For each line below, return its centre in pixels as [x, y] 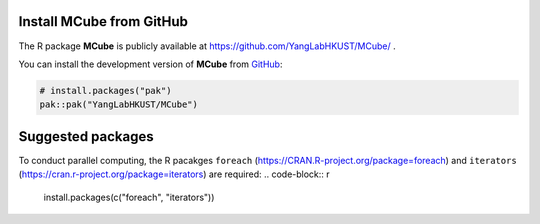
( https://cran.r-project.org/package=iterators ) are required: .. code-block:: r [174, 174]
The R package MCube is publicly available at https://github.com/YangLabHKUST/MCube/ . [207, 46]
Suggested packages [86, 136]
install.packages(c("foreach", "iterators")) [129, 197]
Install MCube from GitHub [103, 21]
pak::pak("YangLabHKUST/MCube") [119, 104]
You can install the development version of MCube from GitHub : [150, 64]
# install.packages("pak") [105, 90]
